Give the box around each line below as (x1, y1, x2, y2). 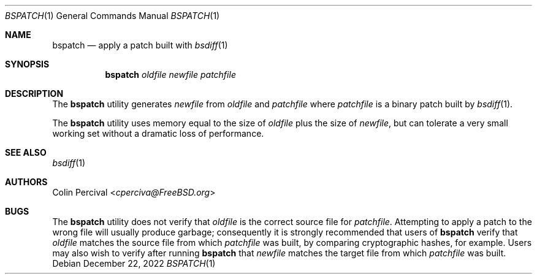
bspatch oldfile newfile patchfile (105, 69, 236, 80)
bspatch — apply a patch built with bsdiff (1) (52, 40, 228, 50)
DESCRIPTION (5, 88, 64, 99)
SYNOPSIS (5, 59, 50, 69)
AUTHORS (5, 177, 48, 187)
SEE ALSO (5, 147, 47, 158)
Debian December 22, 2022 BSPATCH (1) (52, 258, 216, 269)
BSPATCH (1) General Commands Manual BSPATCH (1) (5, 10, 220, 21)
